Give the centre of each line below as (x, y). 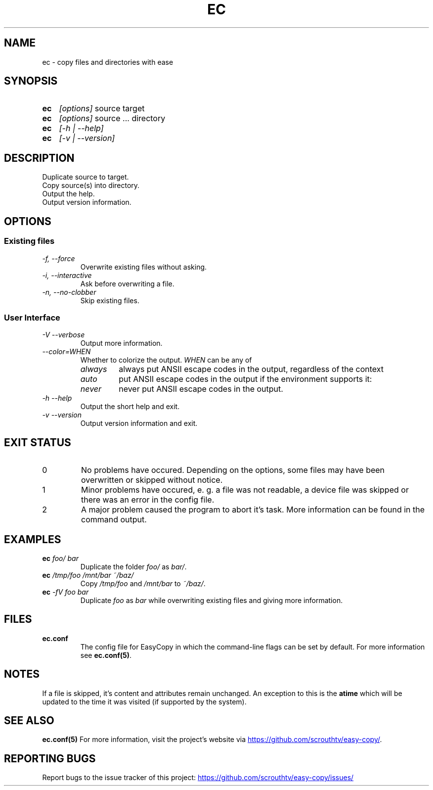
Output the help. (68, 194)
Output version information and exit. (139, 423)
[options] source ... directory (112, 118)
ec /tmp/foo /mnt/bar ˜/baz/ (88, 575)
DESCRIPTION (39, 158)
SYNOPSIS (31, 81)
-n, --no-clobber (69, 292)
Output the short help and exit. (130, 407)
